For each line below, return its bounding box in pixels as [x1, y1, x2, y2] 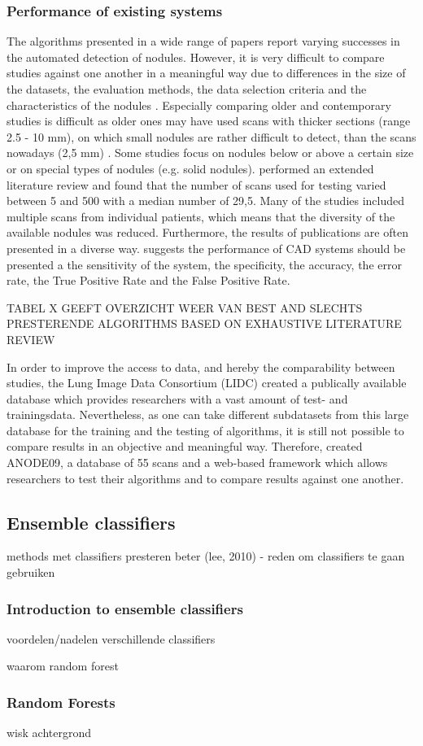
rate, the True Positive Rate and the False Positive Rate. [7, 272, 290, 289]
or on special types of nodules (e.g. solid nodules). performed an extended [7, 159, 374, 177]
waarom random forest [7, 657, 119, 674]
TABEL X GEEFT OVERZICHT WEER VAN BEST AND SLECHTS [7, 299, 363, 316]
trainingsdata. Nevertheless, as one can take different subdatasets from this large [7, 406, 409, 423]
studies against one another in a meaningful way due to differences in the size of [7, 64, 406, 81]
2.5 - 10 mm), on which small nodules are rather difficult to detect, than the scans [7, 128, 416, 145]
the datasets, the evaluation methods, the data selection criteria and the [7, 81, 367, 97]
